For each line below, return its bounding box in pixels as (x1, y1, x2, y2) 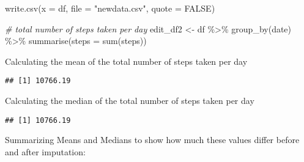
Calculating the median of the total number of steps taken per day (5, 94, 254, 107)
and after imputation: (5, 145, 86, 158)
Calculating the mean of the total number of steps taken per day (5, 54, 248, 67)
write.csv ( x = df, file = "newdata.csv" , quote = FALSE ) (5, 2, 215, 14)
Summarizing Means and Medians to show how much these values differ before (5, 133, 300, 146)
